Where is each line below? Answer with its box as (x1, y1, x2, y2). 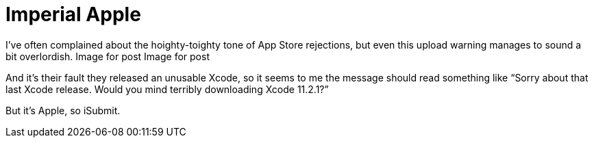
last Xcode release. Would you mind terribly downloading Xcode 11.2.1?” (5, 83, 329, 95)
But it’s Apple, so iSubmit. (5, 104, 121, 116)
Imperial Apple (5, 3, 141, 26)
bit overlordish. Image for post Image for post (5, 50, 210, 62)
